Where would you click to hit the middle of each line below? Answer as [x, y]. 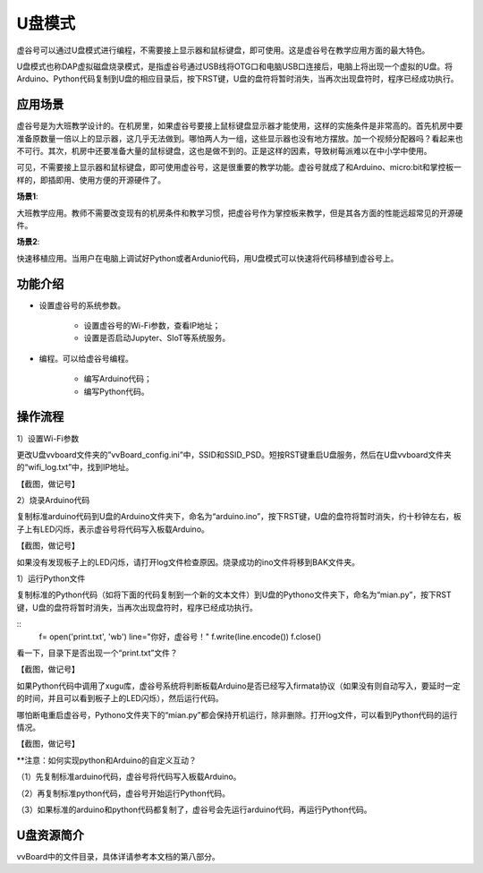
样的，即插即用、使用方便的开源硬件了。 [91, 180]
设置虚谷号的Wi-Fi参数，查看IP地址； [152, 326]
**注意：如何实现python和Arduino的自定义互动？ [106, 760]
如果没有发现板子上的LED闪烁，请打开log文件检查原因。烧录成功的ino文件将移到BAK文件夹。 [188, 562]
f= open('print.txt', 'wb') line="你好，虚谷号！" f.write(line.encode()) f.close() [180, 637]
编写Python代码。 [116, 391]
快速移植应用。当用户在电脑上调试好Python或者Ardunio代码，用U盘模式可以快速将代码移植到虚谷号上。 [208, 258]
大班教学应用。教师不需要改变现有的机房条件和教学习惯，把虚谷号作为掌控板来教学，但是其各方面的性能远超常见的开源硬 [240, 213]
